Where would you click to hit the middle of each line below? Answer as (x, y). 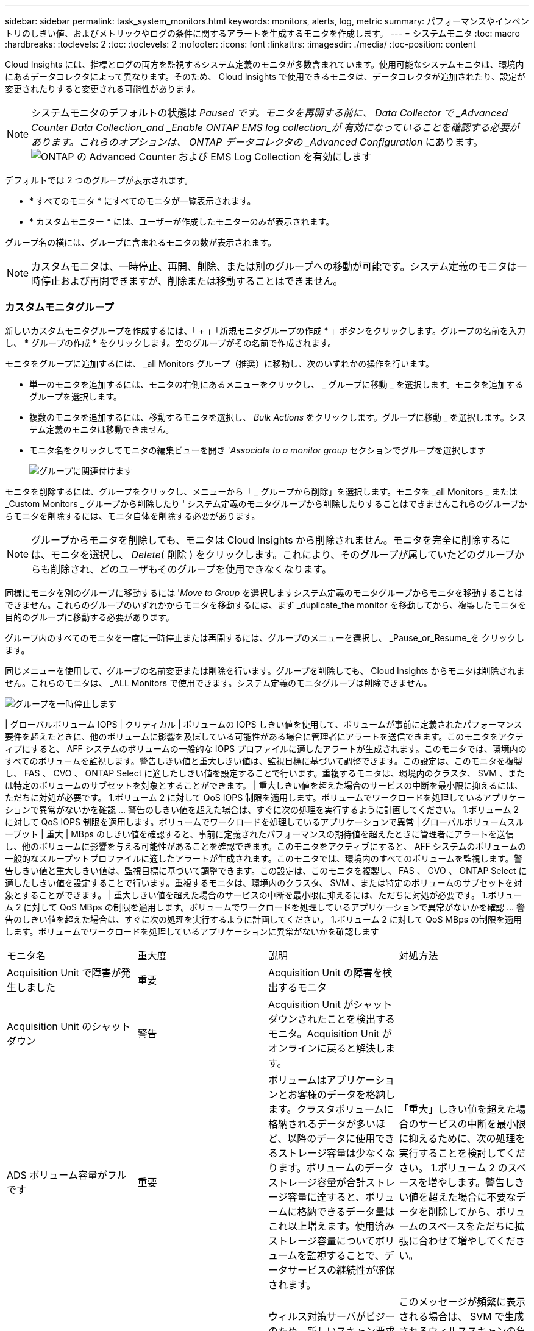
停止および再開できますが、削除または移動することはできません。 (192, 281)
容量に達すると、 (326, 1197)
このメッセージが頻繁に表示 (462, 1301)
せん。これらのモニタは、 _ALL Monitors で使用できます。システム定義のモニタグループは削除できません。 (219, 683)
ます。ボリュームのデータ (336, 1167)
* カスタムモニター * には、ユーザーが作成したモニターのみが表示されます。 (182, 222)
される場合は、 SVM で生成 (461, 1316)
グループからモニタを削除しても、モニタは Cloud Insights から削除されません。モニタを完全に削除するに (271, 540)
